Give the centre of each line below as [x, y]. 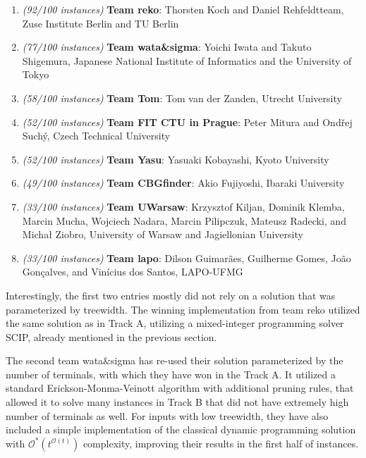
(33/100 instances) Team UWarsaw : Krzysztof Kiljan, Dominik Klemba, [183, 206]
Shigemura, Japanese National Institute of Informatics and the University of [187, 60]
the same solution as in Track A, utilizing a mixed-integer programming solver [175, 323]
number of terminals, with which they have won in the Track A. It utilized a [171, 374]
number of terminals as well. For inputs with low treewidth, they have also [167, 415]
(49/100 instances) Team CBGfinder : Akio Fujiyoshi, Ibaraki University [183, 183]
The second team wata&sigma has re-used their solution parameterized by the [175, 360]
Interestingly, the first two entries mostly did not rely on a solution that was [171, 295]
